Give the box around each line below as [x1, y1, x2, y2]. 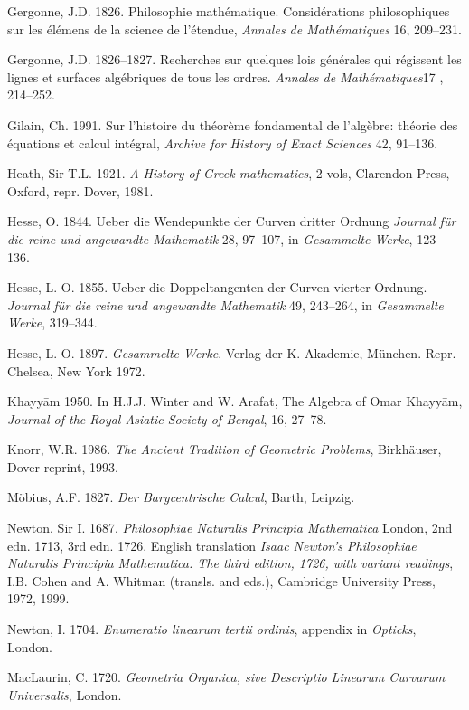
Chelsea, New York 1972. [7, 361, 145, 380]
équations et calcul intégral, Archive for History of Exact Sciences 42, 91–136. [7, 133, 438, 152]
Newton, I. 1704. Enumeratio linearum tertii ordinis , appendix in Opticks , [7, 620, 417, 639]
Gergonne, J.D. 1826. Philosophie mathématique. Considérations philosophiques [7, 2, 450, 20]
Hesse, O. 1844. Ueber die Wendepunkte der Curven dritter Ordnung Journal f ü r [7, 212, 456, 231]
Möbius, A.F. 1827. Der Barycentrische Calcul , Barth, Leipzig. [7, 488, 355, 506]
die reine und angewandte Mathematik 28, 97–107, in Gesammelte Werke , [7, 229, 413, 248]
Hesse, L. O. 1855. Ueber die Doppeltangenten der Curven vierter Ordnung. [7, 278, 427, 297]
